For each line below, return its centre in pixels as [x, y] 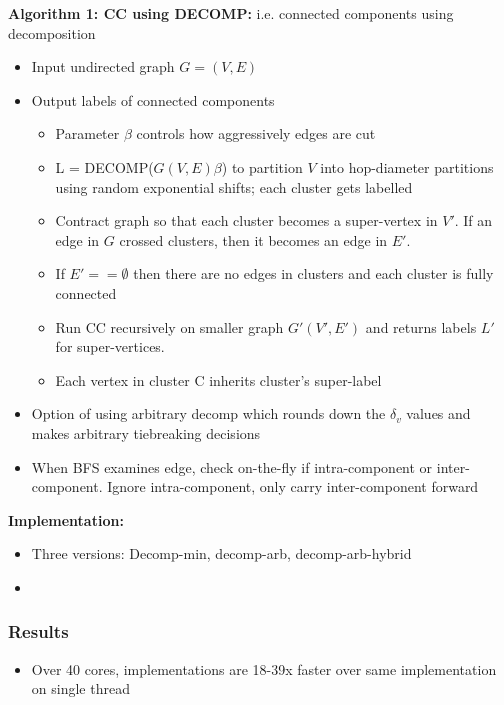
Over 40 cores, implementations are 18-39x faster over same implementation [264, 668]
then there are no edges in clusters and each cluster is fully [313, 273]
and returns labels [421, 326]
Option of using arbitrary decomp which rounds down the [208, 413]
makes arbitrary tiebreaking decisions [146, 432]
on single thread [80, 688]
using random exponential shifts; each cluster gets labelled [234, 186]
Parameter [87, 133]
